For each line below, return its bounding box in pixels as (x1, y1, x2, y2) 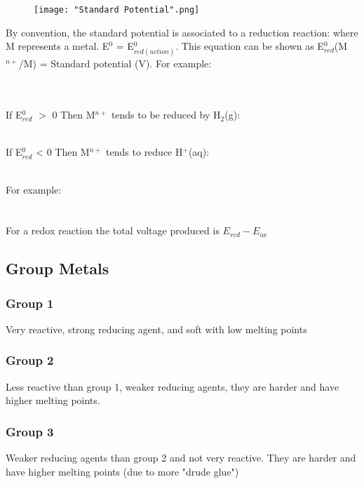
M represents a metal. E (6, 39, 109, 53)
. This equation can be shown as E (175, 39, 324, 53)
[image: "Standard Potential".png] (34, 5, 200, 15)
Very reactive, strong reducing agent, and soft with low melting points (6, 321, 307, 336)
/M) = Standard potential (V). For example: (18, 56, 212, 71)
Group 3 (6, 422, 54, 440)
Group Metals (6, 257, 109, 279)
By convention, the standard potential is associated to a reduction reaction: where (6, 25, 358, 39)
